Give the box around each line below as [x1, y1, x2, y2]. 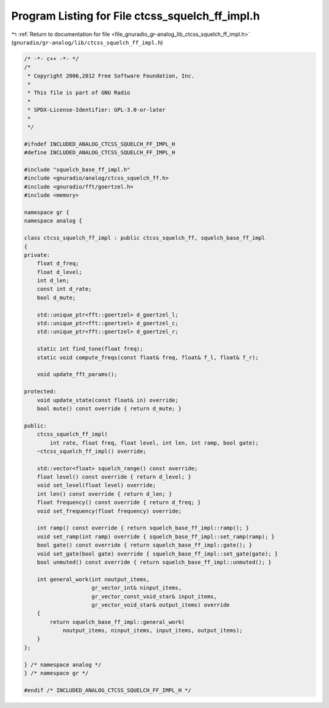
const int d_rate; [37, 285, 92, 293]
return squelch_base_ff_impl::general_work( [49, 618, 185, 625]
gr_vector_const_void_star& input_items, [91, 593, 218, 600]
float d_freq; [37, 260, 79, 267]
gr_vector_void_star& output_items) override [91, 601, 230, 608]
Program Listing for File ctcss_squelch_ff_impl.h [11, 9, 260, 23]
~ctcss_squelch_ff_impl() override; [37, 448, 146, 454]
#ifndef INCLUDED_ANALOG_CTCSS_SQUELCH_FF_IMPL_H [24, 140, 175, 148]
